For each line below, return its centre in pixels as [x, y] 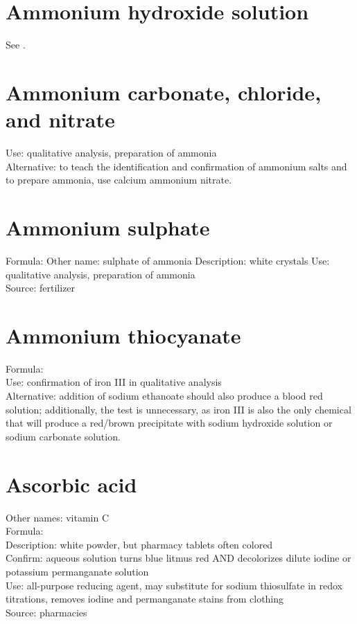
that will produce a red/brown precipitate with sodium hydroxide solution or [169, 423]
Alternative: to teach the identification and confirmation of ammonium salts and [176, 166]
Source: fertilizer [41, 288]
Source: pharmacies [46, 612]
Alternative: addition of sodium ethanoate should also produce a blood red [164, 396]
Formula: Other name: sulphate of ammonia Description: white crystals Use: [168, 260]
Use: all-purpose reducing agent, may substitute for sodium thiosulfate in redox [174, 585]
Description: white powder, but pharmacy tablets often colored [139, 544]
